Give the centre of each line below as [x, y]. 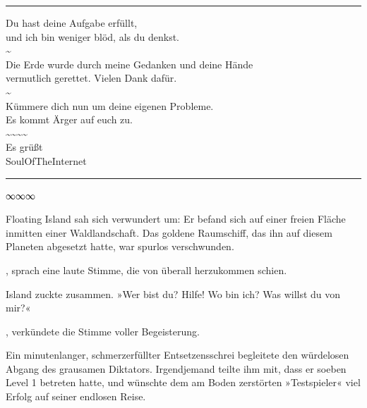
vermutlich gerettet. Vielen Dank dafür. [91, 78]
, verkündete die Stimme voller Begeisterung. [103, 331]
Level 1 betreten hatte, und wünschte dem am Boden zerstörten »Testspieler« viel [183, 382]
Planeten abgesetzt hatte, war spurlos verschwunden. [120, 246]
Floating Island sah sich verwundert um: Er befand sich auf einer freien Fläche [176, 219]
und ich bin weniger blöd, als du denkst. [93, 36]
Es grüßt [24, 147]
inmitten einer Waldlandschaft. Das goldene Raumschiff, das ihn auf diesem [169, 232]
